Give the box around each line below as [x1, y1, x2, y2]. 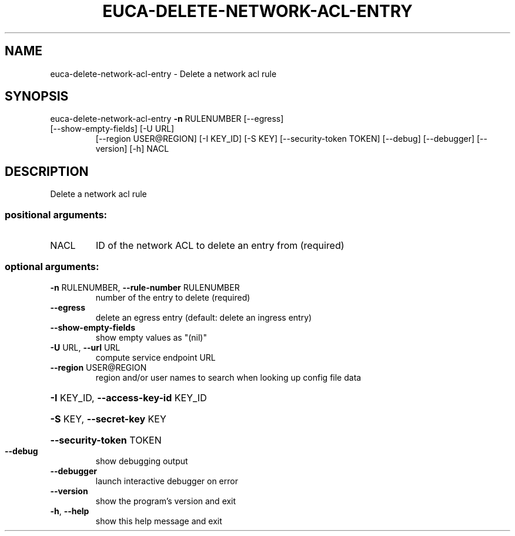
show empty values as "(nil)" [95, 332, 207, 342]
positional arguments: [5, 208, 108, 221]
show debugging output [95, 455, 188, 466]
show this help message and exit [95, 515, 222, 526]
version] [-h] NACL [95, 144, 169, 154]
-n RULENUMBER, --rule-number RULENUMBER [50, 282, 240, 292]
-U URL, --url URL [50, 342, 121, 352]
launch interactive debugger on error [95, 475, 238, 486]
